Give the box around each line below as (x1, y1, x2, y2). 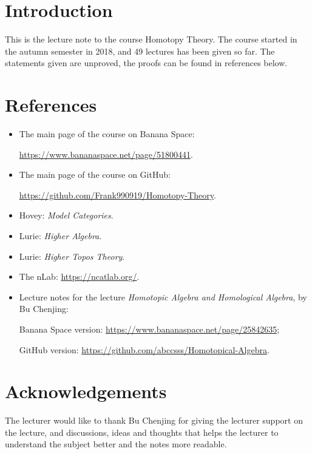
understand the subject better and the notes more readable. (5, 438, 227, 450)
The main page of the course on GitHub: (19, 168, 171, 181)
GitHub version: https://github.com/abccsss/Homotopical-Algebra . (19, 343, 270, 356)
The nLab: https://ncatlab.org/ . (19, 270, 140, 283)
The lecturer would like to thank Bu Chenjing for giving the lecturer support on (5, 414, 303, 427)
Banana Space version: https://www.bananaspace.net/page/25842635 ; (19, 322, 280, 335)
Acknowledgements (5, 379, 167, 404)
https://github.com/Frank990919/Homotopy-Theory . (19, 188, 216, 201)
